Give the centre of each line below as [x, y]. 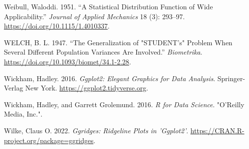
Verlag [14, 88]
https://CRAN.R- [217, 130]
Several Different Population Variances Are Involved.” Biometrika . [103, 52]
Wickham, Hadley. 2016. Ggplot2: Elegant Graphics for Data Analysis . [110, 78]
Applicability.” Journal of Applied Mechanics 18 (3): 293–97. [95, 16]
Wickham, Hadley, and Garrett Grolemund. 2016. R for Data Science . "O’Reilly [124, 104]
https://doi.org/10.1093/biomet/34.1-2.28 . [68, 61]
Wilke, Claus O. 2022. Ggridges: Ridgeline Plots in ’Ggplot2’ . [96, 130]
